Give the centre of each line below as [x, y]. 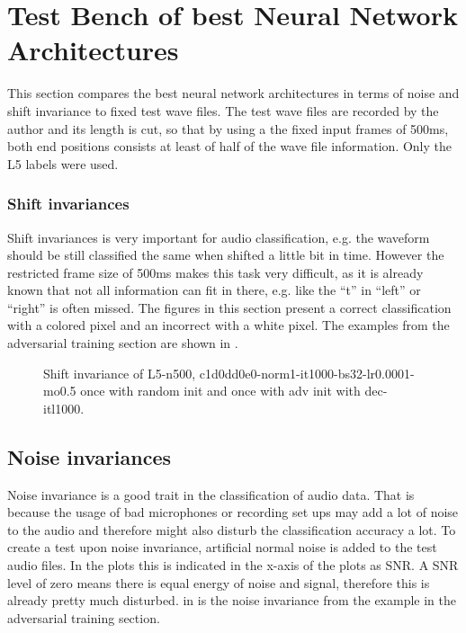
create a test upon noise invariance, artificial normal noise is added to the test [222, 547]
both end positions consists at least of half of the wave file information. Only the [230, 146]
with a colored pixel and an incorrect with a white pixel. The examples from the [229, 325]
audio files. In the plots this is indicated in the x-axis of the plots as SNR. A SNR [233, 565]
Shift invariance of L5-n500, [120, 373]
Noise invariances [90, 456]
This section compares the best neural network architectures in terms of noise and [233, 93]
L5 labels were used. [63, 163]
